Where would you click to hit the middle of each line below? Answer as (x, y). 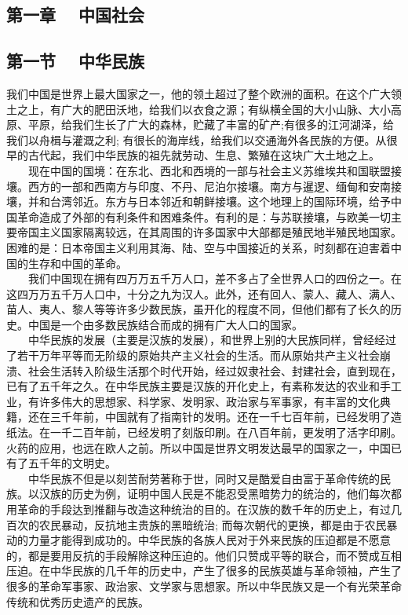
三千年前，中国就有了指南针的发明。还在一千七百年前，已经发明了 (220, 417)
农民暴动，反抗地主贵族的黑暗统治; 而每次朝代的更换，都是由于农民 (213, 524)
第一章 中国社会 (76, 15)
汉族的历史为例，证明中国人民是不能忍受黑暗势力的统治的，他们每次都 (220, 494)
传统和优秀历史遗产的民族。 (78, 601)
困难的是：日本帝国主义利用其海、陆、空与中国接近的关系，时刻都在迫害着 (199, 247)
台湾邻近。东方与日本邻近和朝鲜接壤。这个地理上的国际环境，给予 (220, 201)
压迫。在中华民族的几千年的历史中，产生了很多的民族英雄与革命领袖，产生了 (204, 571)
